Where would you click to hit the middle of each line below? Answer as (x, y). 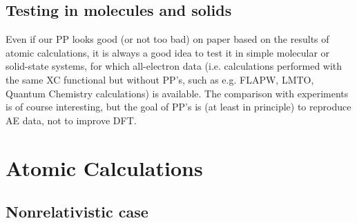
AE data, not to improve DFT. (71, 120)
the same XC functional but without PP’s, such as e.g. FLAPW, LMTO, (160, 79)
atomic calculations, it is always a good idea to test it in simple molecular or (168, 52)
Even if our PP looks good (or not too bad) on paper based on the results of (167, 39)
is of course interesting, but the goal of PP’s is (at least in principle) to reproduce (178, 107)
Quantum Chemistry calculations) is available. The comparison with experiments (177, 93)
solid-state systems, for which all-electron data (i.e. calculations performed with (174, 66)
